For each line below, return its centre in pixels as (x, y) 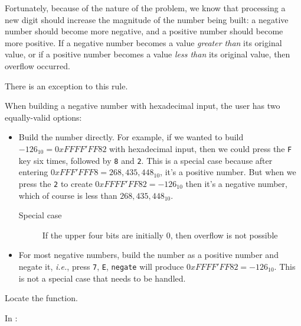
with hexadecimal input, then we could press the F (201, 148)
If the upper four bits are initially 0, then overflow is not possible (160, 235)
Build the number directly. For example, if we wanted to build (131, 137)
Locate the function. (41, 298)
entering (33, 172)
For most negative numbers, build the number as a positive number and (148, 255)
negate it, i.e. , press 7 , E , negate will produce (101, 266)
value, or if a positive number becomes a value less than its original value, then (148, 54)
